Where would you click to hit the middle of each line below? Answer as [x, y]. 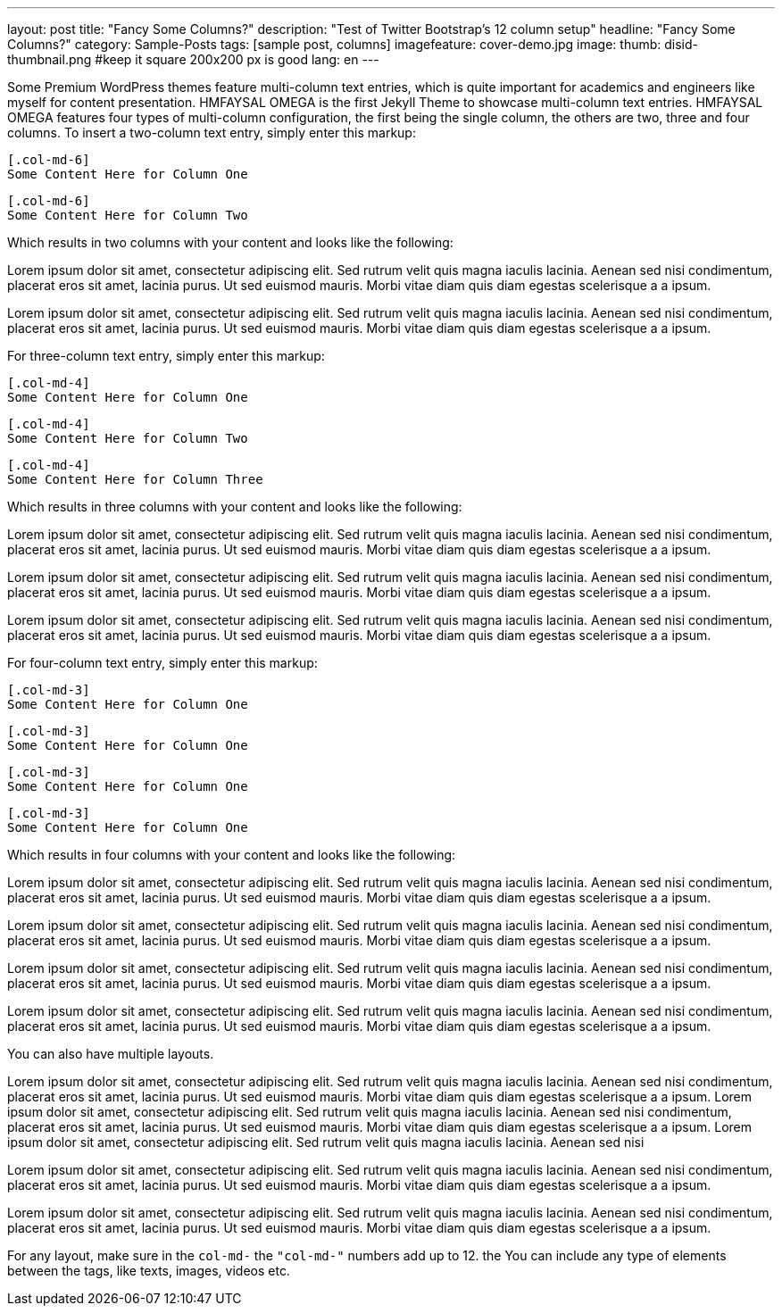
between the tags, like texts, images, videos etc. [149, 1271]
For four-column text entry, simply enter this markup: [162, 663]
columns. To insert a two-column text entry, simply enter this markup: [212, 133]
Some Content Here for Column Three [135, 479]
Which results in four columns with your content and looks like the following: [232, 855]
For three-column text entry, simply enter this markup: [166, 356]
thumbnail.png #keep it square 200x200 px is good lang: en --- [193, 59]
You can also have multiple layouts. [111, 1054]
